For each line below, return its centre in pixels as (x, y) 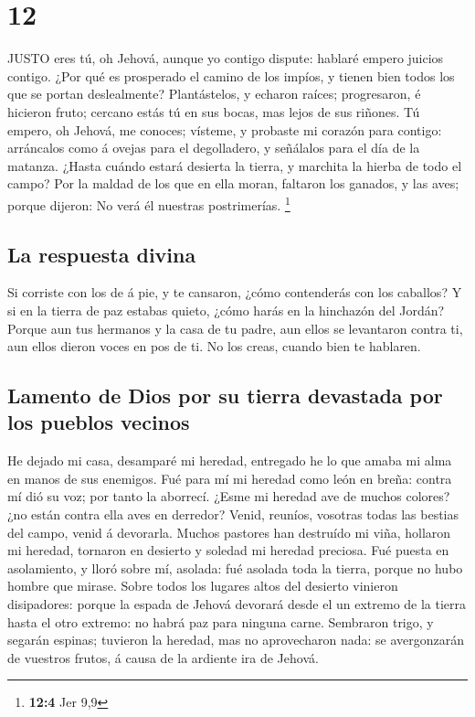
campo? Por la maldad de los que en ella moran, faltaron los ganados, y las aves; (233, 183)
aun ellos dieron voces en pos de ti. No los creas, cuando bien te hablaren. (214, 346)
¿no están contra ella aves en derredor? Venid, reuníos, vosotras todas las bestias (233, 514)
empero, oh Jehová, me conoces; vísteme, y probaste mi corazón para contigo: (225, 129)
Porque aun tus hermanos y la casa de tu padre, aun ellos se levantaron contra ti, (235, 328)
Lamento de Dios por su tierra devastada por (225, 396)
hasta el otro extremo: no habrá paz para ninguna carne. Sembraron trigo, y (221, 621)
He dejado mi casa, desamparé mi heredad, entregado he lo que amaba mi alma (230, 460)
